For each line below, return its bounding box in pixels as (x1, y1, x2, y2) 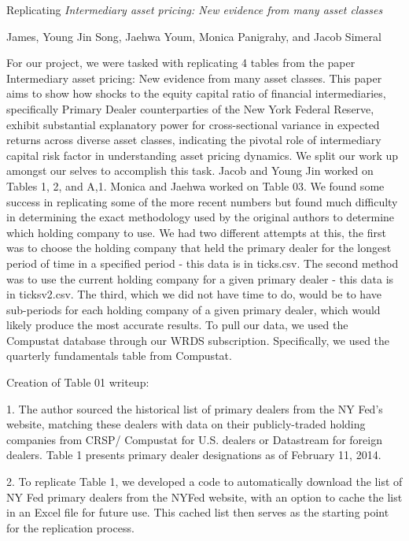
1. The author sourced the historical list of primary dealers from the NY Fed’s (6, 400, 383, 417)
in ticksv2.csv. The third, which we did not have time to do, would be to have (6, 286, 381, 302)
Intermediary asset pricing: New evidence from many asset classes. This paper (6, 69, 382, 86)
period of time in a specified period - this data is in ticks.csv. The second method (6, 254, 399, 271)
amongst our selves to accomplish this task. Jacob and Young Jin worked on (6, 162, 374, 179)
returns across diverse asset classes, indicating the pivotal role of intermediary (6, 132, 381, 148)
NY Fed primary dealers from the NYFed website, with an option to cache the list (6, 488, 403, 505)
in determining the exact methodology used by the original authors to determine (6, 209, 395, 225)
